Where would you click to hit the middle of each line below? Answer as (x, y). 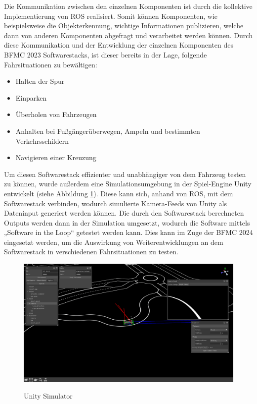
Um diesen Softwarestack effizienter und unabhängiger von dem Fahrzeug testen (125, 174)
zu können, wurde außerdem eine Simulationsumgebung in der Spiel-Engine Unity (128, 184)
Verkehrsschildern (42, 141)
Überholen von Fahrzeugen (56, 114)
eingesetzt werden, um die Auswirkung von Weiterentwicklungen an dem (114, 242)
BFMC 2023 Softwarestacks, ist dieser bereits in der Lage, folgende (106, 54)
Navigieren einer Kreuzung (56, 157)
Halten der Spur (40, 81)
